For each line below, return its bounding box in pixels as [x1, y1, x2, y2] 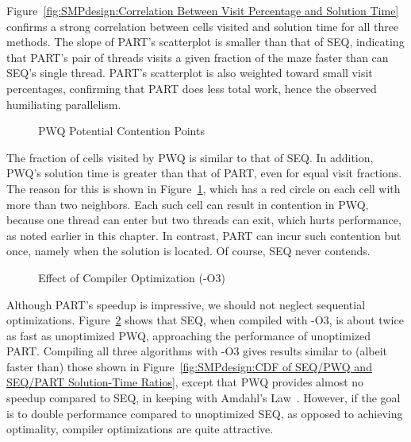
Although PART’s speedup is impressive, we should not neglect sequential [6, 296, 366, 312]
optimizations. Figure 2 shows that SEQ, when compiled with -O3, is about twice [6, 312, 404, 328]
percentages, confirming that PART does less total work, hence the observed [6, 79, 377, 96]
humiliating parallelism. [6, 95, 121, 112]
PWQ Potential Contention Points [38, 122, 205, 139]
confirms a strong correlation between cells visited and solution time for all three [6, 17, 399, 34]
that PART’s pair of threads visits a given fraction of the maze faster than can [6, 48, 389, 65]
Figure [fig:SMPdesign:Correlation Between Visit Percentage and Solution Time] [6, 2, 399, 18]
